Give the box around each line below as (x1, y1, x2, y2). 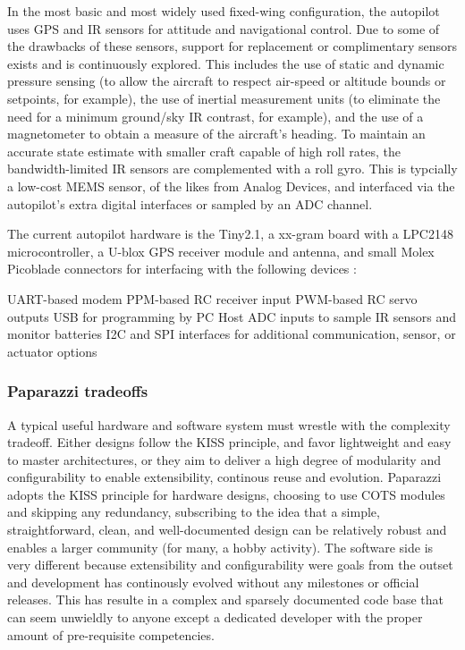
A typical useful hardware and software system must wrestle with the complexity (7, 415, 451, 434)
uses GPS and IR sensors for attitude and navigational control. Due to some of (7, 19, 440, 38)
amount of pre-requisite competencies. (7, 625, 215, 644)
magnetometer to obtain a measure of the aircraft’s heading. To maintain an (7, 124, 426, 143)
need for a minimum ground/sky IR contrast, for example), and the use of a (7, 106, 424, 125)
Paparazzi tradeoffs (7, 380, 148, 402)
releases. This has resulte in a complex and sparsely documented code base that (7, 590, 444, 609)
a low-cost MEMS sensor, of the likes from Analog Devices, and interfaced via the (7, 176, 455, 195)
